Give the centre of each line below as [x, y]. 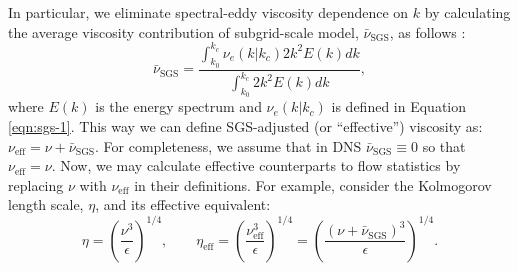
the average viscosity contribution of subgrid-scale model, [183, 31]
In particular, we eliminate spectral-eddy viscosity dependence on [208, 12]
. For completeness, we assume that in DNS [228, 145]
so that [444, 145]
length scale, [46, 204]
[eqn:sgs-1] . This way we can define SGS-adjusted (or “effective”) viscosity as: [245, 126]
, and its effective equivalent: [183, 204]
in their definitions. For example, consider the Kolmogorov [313, 184]
